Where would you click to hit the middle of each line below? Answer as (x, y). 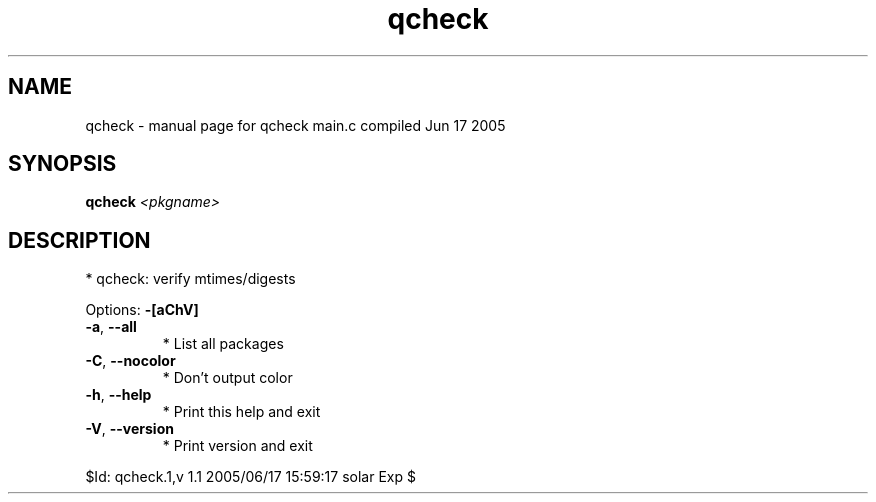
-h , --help (118, 395)
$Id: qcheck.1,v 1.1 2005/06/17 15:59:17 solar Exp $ (250, 477)
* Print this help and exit (241, 412)
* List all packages (223, 344)
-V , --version (129, 429)
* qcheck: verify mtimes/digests (190, 279)
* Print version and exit (237, 446)
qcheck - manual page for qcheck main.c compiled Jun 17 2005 (295, 125)
